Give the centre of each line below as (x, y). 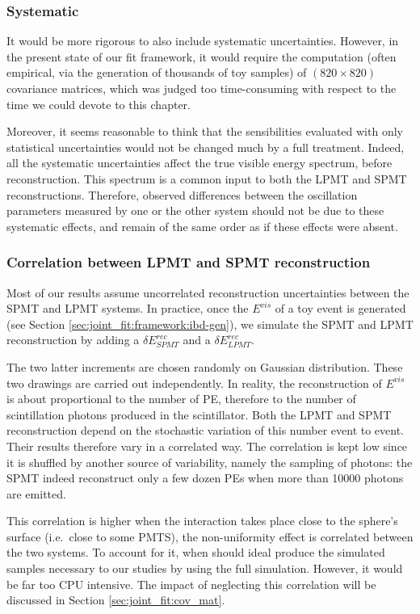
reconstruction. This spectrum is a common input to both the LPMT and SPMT (207, 178)
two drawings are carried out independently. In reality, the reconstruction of (194, 383)
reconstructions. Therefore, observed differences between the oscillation (182, 194)
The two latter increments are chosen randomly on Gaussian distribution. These (205, 366)
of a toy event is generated (340, 308)
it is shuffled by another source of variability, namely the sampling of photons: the (210, 462)
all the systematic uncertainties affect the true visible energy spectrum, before (199, 163)
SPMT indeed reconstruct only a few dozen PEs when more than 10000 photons (205, 478)
